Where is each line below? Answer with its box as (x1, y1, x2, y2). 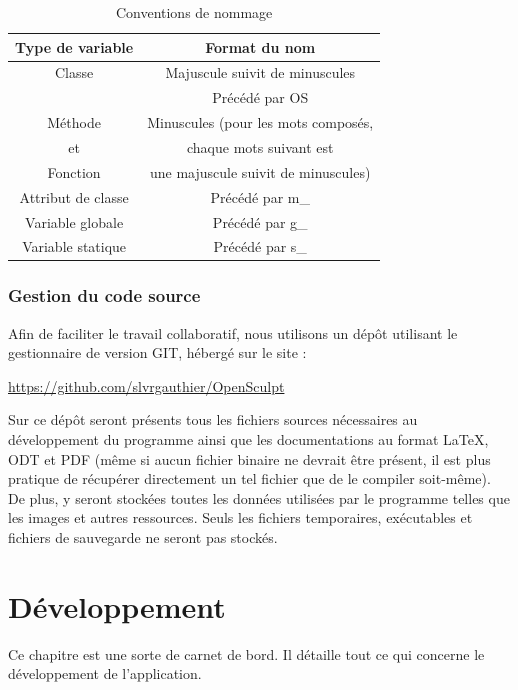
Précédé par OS (212, 87, 309, 108)
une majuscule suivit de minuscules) (150, 161, 371, 182)
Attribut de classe (19, 186, 129, 207)
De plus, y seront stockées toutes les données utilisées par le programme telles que (8, 487, 510, 508)
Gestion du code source (8, 283, 201, 308)
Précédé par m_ (210, 186, 310, 207)
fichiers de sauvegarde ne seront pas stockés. (8, 527, 278, 547)
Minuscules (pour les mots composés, (147, 112, 374, 133)
